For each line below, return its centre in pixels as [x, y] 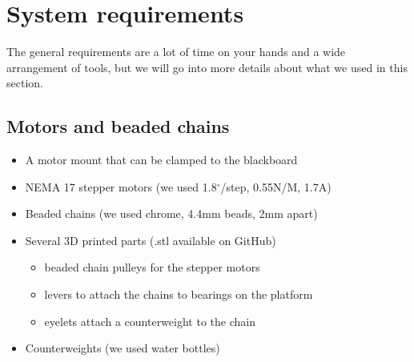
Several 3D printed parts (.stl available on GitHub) [151, 240]
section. [25, 83]
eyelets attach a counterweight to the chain [150, 321]
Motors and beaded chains [118, 126]
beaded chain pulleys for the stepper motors [152, 267]
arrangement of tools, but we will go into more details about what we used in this [207, 67]
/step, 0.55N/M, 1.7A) [276, 186]
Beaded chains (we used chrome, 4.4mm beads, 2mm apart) [171, 213]
